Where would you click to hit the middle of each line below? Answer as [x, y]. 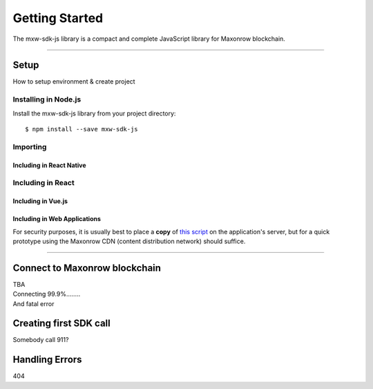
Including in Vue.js [40, 201]
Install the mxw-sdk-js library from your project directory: [94, 113]
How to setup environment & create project [74, 82]
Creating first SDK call [61, 324]
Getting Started [58, 18]
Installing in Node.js [47, 99]
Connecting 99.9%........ [47, 294]
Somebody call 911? [41, 340]
